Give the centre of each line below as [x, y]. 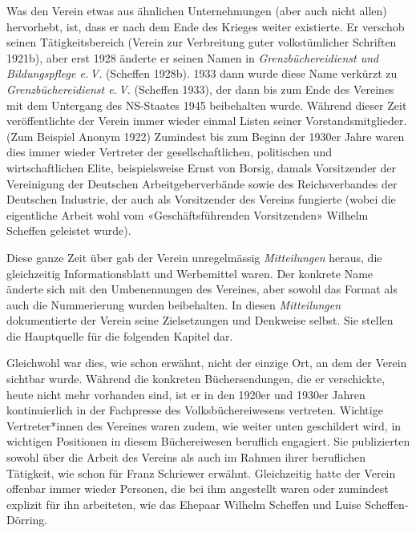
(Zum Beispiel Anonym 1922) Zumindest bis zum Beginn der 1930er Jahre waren [206, 136]
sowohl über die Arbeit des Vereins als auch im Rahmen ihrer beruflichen [186, 457]
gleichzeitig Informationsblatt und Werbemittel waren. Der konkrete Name [190, 273]
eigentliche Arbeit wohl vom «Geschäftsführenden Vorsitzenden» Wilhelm [188, 214]
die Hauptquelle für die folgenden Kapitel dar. [120, 335]
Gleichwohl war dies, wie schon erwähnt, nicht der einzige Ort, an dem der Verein [207, 363]
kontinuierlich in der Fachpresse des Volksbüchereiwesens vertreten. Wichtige [195, 410]
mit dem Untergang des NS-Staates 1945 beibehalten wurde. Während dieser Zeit [207, 105]
